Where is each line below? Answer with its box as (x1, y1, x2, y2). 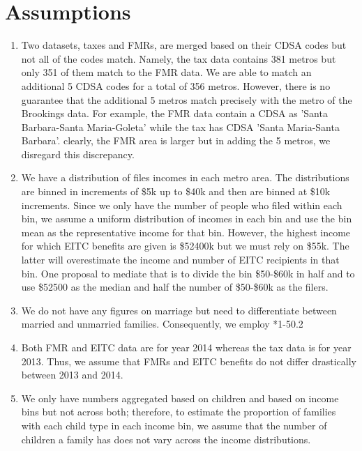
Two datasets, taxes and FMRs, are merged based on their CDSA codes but (21, 38, 347, 52)
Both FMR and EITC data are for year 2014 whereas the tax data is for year (21, 340, 352, 354)
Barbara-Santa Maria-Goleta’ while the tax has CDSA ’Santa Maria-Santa (21, 119, 340, 134)
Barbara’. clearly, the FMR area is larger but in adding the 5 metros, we (21, 133, 331, 148)
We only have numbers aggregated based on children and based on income (21, 390, 339, 405)
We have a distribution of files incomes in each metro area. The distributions (21, 170, 349, 185)
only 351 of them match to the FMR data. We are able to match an (21, 65, 312, 79)
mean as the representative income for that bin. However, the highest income (21, 224, 351, 239)
